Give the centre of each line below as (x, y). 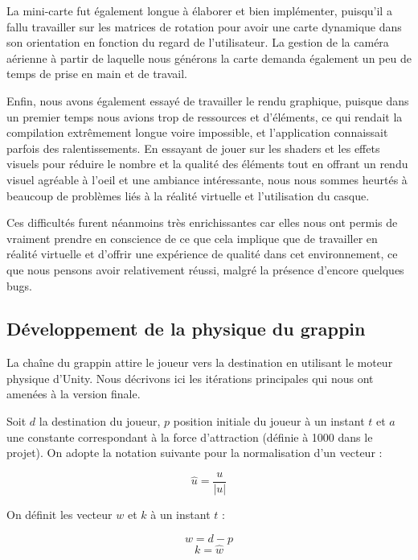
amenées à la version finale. (74, 394)
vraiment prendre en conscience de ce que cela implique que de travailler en (192, 238)
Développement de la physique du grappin (186, 329)
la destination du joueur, (100, 421)
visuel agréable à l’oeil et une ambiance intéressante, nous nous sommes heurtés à (207, 179)
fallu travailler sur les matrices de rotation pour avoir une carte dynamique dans (204, 26)
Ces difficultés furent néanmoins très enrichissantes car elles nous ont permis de (202, 222)
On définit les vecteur (59, 514)
